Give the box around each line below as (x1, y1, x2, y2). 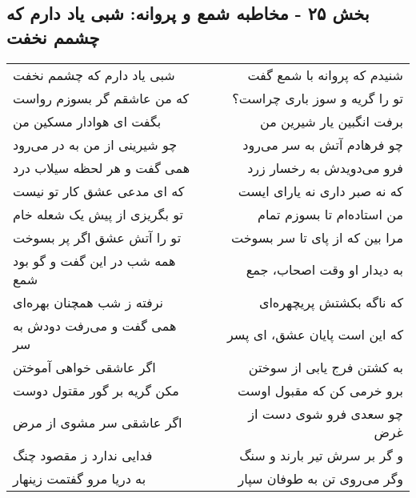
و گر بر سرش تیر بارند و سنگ (239, 445, 403, 464)
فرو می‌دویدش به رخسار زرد (247, 158, 403, 177)
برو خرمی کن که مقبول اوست (238, 380, 403, 400)
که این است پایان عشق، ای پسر (226, 325, 403, 344)
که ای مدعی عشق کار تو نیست (13, 181, 185, 200)
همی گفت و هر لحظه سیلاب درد (13, 158, 190, 177)
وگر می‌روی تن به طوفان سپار (238, 468, 403, 488)
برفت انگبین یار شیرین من (259, 111, 403, 131)
